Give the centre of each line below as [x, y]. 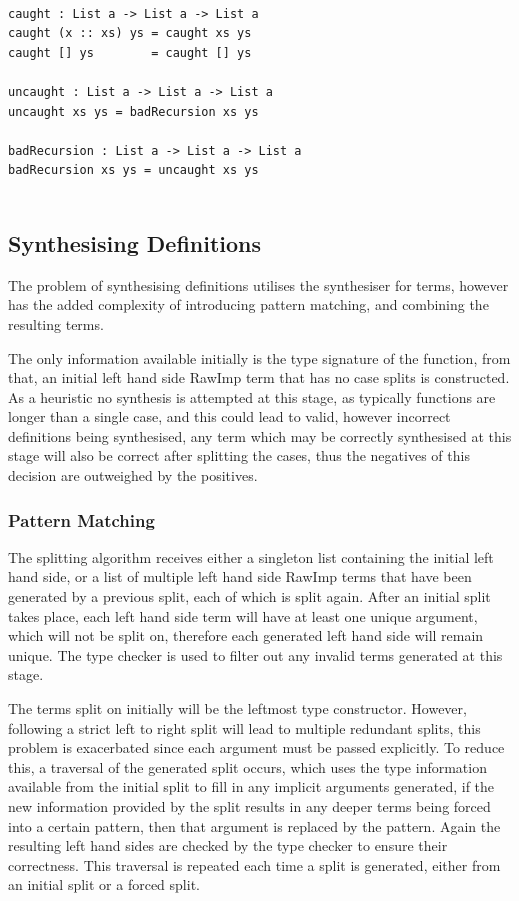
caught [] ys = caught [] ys [130, 52]
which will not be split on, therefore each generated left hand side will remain [246, 635]
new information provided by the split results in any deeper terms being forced [249, 806]
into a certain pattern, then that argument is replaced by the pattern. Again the [254, 825]
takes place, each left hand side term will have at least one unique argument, [243, 615]
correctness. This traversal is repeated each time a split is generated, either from [254, 864]
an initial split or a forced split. [104, 884]
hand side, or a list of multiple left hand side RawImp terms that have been [240, 576]
